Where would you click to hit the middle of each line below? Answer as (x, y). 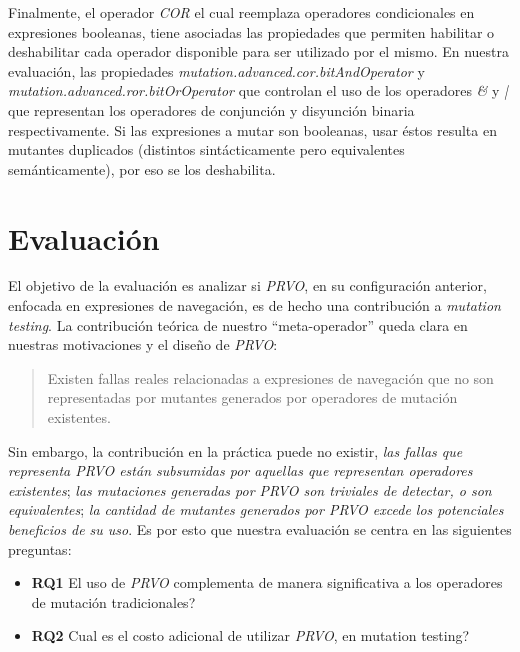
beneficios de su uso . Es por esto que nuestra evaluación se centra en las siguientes (260, 529)
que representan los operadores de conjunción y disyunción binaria (211, 109)
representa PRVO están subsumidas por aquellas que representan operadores (240, 470)
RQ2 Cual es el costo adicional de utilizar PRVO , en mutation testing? (250, 635)
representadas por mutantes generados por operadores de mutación (252, 397)
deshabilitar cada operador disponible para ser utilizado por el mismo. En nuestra (259, 51)
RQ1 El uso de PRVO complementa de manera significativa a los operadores (267, 582)
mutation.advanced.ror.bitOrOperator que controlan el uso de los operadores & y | (258, 90)
